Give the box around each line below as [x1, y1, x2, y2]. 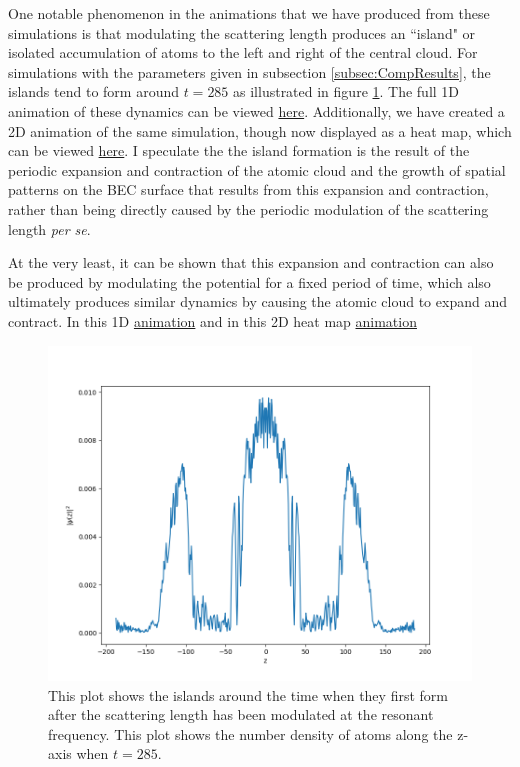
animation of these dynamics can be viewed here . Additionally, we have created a [8, 100, 505, 121]
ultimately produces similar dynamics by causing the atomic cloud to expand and [8, 291, 507, 312]
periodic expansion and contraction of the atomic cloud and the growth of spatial [8, 159, 506, 180]
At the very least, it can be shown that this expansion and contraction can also [8, 252, 494, 273]
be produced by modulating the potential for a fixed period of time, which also [8, 271, 491, 292]
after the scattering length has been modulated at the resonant [48, 704, 434, 725]
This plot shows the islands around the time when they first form [48, 684, 448, 705]
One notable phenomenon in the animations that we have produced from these [8, 3, 490, 23]
